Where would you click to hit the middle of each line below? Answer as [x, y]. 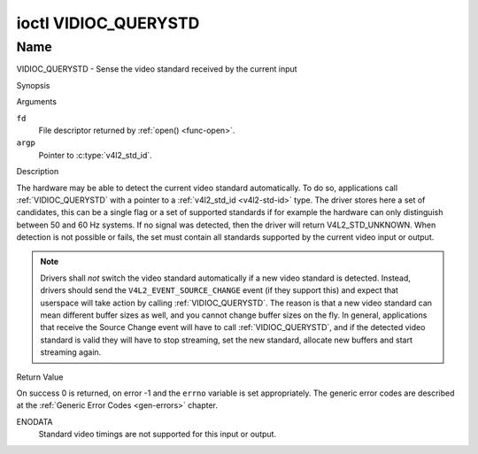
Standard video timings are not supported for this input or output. [158, 435]
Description [38, 172]
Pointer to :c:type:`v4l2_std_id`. [95, 155]
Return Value [40, 377]
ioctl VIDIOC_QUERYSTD [108, 23]
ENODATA [35, 421]
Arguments [37, 102]
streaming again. [71, 352]
